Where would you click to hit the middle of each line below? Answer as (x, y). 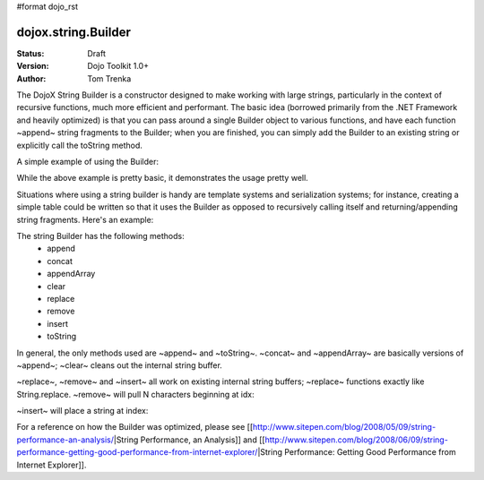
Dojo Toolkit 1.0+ (118, 66)
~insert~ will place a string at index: (82, 411)
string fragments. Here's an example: (85, 219)
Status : (30, 53)
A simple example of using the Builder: (87, 162)
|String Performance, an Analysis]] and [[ (189, 440)
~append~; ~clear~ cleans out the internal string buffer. (120, 365)
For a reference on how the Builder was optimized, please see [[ (135, 427)
